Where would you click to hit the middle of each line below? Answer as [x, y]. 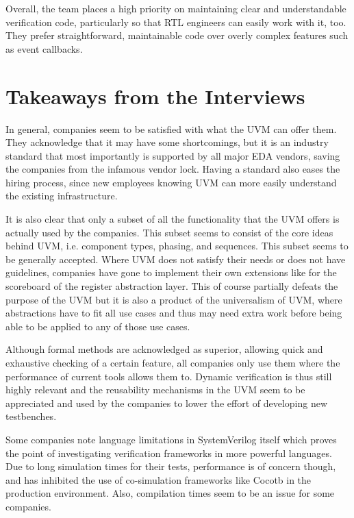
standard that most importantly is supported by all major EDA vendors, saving [173, 155]
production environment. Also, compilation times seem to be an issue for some [170, 493]
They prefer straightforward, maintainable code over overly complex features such [177, 35]
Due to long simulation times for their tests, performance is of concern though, [171, 466]
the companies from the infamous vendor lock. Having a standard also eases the [173, 169]
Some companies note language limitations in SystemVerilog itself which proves [171, 439]
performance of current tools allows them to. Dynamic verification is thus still [169, 376]
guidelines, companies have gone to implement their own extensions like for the [171, 272]
